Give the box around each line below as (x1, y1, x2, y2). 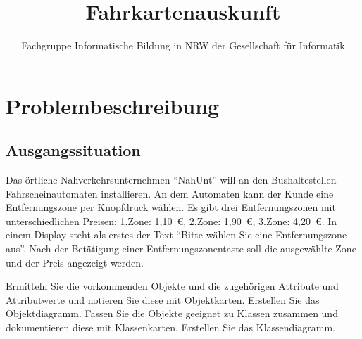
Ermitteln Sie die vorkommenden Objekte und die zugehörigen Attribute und (6, 279, 339, 293)
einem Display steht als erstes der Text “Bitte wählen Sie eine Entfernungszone (6, 227, 347, 242)
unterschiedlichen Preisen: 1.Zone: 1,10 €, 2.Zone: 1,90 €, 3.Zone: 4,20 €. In (6, 213, 337, 228)
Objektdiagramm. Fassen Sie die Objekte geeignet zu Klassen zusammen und (6, 306, 338, 321)
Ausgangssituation (6, 139, 141, 161)
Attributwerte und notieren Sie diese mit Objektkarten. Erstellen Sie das (6, 292, 320, 307)
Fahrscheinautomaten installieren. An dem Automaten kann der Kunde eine (6, 186, 334, 200)
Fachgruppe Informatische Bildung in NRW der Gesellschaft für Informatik (21, 38, 345, 53)
